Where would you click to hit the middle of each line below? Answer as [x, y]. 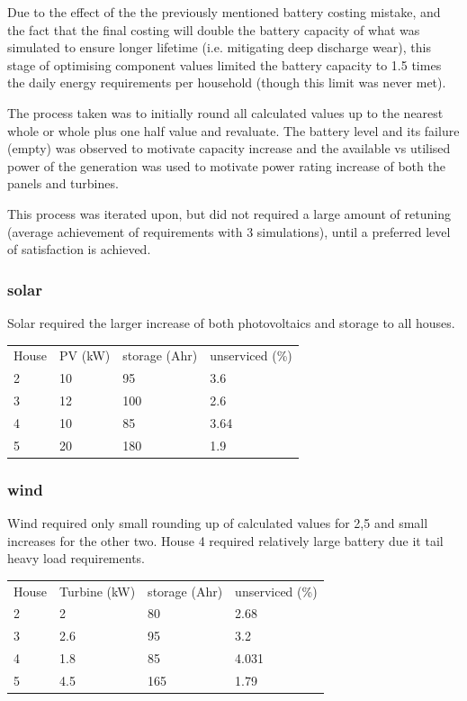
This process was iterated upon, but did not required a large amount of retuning [229, 213]
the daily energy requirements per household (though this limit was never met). [227, 82]
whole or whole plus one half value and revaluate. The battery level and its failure [233, 130]
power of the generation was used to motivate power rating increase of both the [226, 165]
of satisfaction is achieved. [79, 249]
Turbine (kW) [98, 591]
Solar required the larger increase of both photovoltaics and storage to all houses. [231, 322]
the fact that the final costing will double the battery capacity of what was [214, 29]
